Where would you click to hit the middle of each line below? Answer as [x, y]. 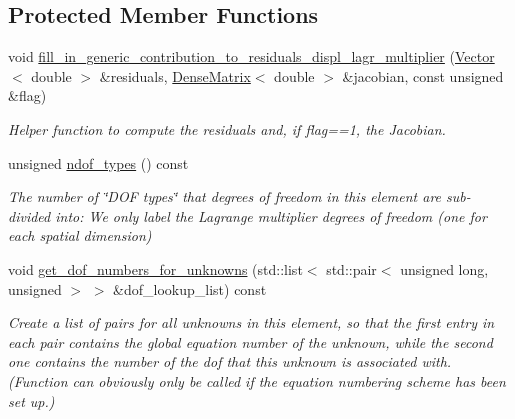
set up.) [31, 400]
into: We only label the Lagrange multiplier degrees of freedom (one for [271, 215]
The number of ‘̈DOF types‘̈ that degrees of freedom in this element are [225, 196]
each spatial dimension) [80, 235]
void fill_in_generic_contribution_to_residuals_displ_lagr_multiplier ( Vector [251, 56]
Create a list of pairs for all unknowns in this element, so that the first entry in [251, 322]
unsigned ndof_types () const [98, 162]
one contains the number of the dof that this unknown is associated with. [230, 361]
